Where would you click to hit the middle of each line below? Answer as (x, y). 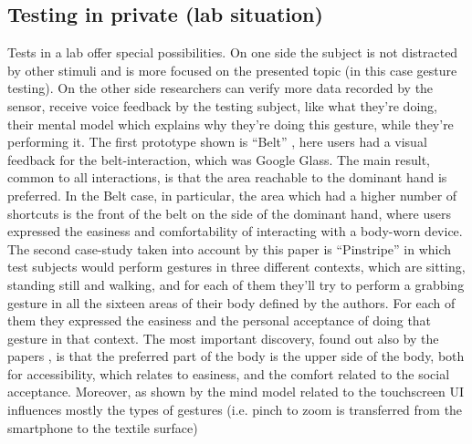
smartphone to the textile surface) (103, 427)
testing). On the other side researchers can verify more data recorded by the (220, 88)
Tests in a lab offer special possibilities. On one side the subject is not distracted (233, 52)
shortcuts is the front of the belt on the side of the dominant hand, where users (229, 213)
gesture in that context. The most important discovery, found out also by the (223, 338)
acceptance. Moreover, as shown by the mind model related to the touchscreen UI (236, 392)
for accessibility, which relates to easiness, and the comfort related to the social (229, 373)
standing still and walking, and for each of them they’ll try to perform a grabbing (236, 284)
